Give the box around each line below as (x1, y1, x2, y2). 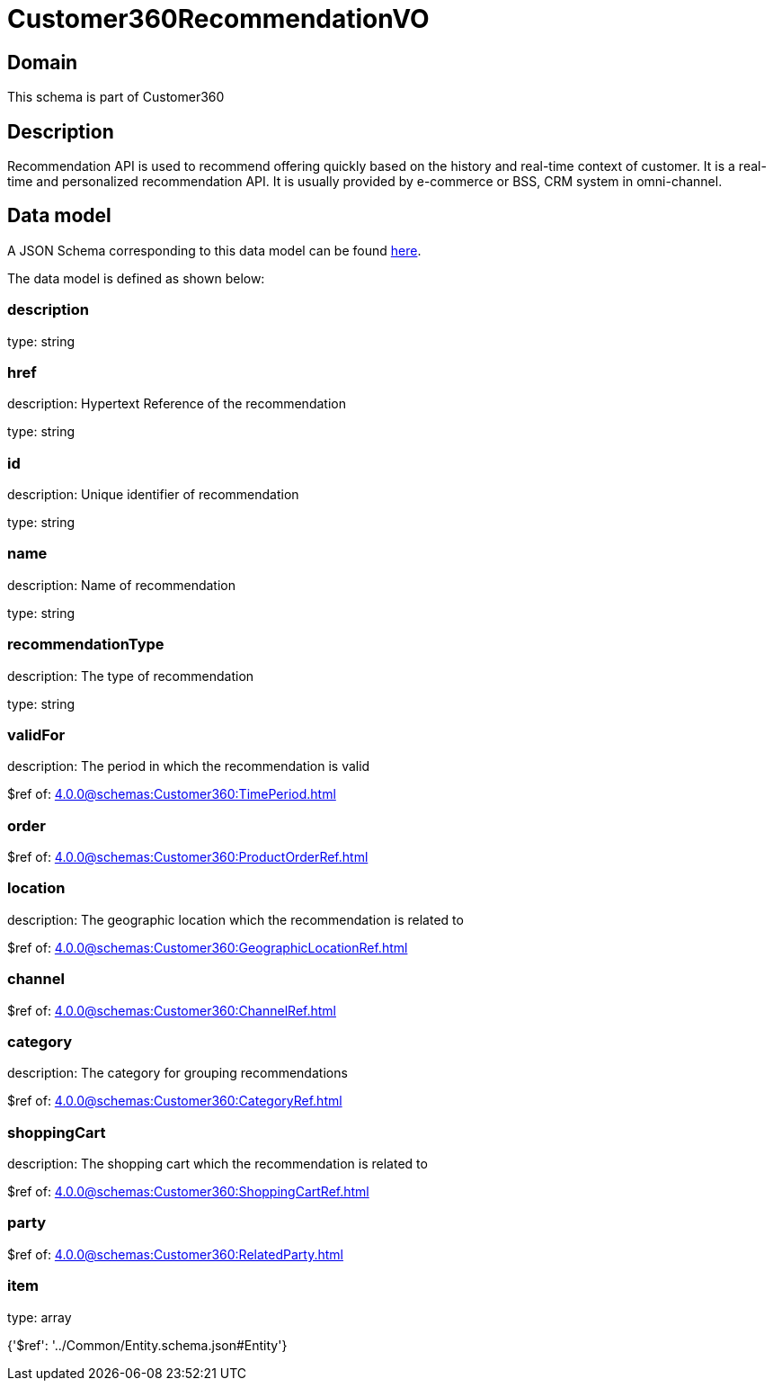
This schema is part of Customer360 (7, 89, 225, 105)
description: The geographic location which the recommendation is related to (7, 911, 464, 927)
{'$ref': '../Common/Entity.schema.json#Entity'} (7, 1337, 288, 1353)
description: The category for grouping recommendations (7, 1065, 348, 1081)
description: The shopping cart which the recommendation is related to (7, 1156, 428, 1172)
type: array (7, 1309, 72, 1325)
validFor (7, 725, 66, 744)
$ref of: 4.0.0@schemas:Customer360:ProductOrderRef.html (7, 849, 369, 865)
